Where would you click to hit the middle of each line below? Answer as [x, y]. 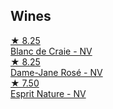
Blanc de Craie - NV [51, 51]
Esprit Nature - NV [48, 93]
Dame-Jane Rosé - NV [56, 72]
